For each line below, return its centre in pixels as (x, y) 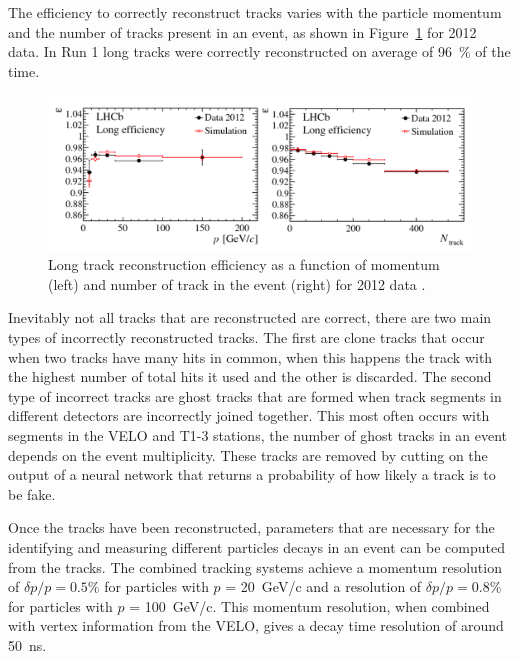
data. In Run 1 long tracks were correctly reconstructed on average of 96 (230, 51)
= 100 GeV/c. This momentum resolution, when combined (309, 605)
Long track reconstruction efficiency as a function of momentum (244, 264)
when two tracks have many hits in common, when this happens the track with (250, 356)
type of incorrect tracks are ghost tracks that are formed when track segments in (255, 395)
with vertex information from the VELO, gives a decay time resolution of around (256, 625)
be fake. (32, 493)
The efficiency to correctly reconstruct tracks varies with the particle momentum (255, 12)
